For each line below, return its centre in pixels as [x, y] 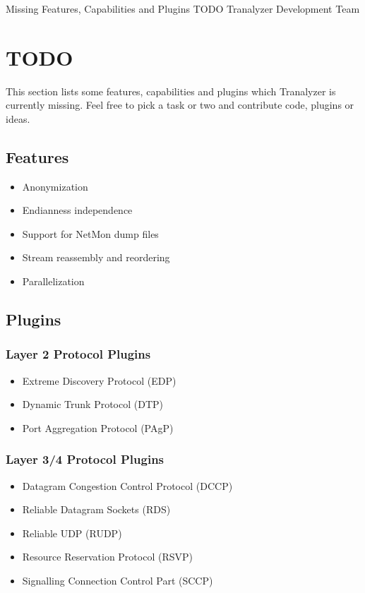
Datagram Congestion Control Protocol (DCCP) [127, 485]
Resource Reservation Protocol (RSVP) [107, 557]
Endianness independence [77, 210]
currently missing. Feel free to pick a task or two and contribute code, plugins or [180, 105]
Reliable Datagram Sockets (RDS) [96, 509]
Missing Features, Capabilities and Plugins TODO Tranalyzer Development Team [183, 8]
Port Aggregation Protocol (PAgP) [98, 427]
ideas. [18, 118]
